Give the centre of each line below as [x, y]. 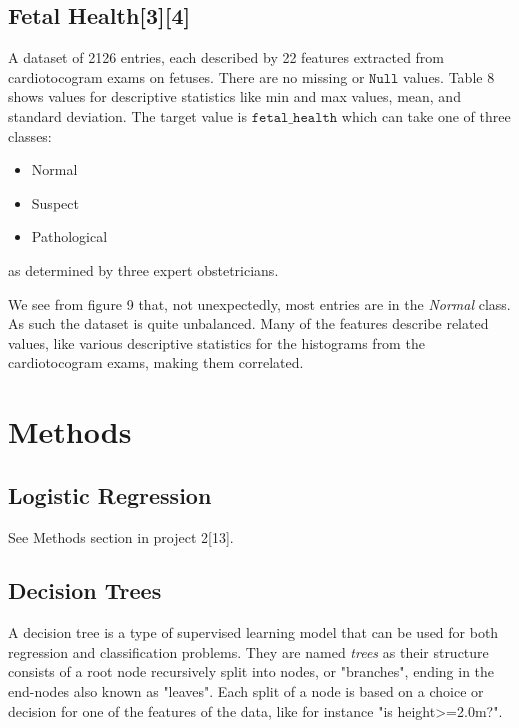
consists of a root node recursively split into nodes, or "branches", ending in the [251, 671]
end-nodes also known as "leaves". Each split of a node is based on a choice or [246, 691]
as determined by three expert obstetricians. [143, 269]
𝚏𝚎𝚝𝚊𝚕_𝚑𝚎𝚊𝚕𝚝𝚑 [294, 117]
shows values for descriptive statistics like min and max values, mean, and [234, 96]
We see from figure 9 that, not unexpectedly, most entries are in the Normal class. [259, 303]
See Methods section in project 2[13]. [121, 536]
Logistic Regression [110, 494]
